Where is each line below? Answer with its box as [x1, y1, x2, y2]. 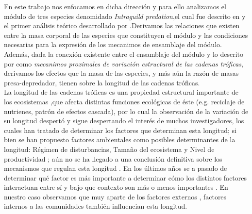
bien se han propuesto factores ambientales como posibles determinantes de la [4, 134, 235, 145]
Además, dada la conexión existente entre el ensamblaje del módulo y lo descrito [4, 49, 244, 59]
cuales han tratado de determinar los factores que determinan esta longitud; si [4, 125, 236, 135]
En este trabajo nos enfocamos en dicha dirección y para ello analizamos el [4, 1, 226, 11]
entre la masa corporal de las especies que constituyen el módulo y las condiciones [4, 30, 248, 40]
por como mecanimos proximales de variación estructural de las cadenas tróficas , [4, 58, 243, 68]
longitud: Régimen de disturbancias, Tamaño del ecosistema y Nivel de [4, 144, 215, 154]
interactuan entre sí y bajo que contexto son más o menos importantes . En [4, 182, 228, 192]
